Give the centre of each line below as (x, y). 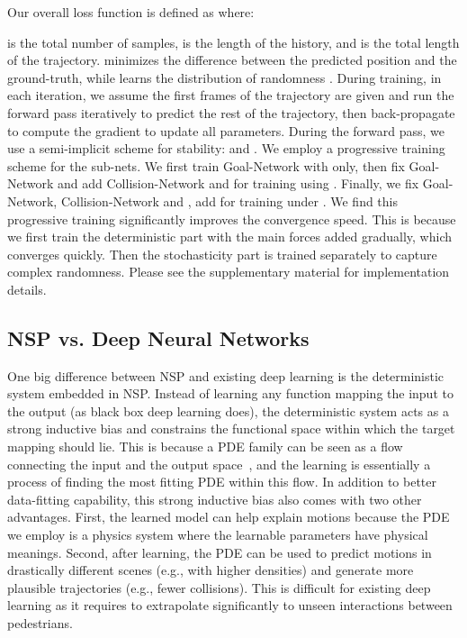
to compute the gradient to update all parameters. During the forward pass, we (226, 130)
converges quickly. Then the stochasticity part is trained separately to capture (222, 254)
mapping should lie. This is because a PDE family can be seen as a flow (205, 447)
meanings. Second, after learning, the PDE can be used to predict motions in (220, 552)
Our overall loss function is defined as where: (131, 12)
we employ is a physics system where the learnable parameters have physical (218, 535)
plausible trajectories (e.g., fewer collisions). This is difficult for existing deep (219, 587)
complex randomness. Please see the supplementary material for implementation (229, 272)
